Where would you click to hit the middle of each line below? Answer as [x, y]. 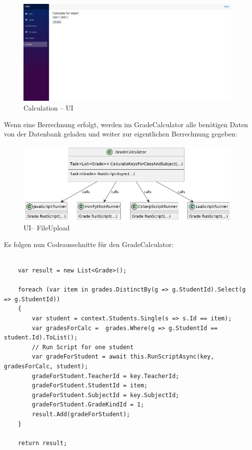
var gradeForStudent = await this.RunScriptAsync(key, [123, 357]
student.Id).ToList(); [41, 338]
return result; [42, 443]
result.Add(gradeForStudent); [81, 415]
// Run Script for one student [83, 347]
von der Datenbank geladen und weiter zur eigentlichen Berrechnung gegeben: [121, 134]
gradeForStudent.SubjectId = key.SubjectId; [105, 395]
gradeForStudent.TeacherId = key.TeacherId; [105, 376]
